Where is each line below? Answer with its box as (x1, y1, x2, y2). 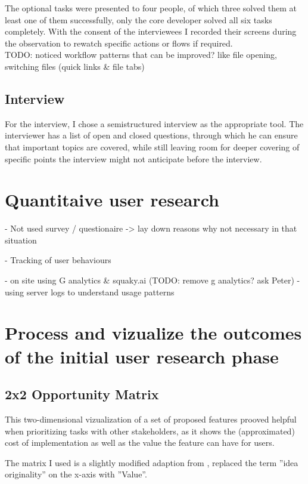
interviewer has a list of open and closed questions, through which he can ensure (5, 129, 298, 141)
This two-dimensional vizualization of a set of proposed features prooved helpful (5, 413, 297, 425)
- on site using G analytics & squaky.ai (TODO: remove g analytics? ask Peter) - (5, 274, 300, 286)
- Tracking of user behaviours (5, 254, 111, 266)
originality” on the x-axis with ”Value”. (5, 468, 147, 480)
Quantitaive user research (5, 187, 219, 212)
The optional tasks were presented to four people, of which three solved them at (5, 2, 297, 14)
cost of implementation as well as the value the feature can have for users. (5, 436, 275, 449)
